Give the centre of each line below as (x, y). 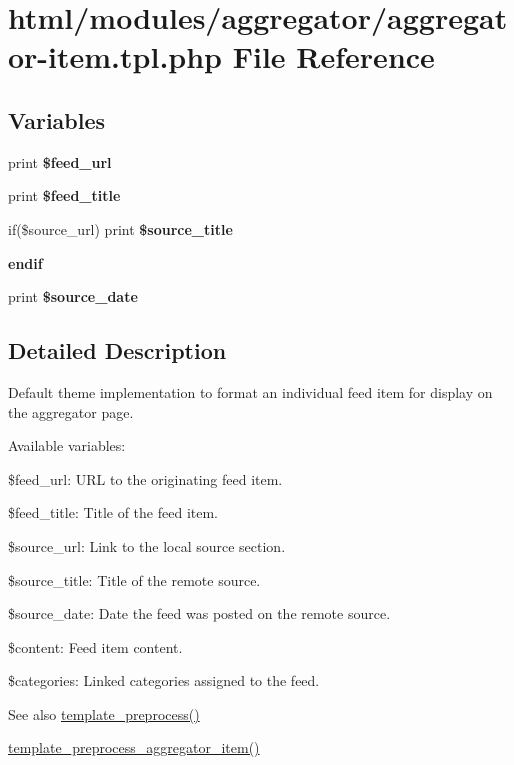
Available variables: (67, 445)
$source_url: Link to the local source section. (147, 545)
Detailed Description (117, 350)
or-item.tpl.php (115, 56)
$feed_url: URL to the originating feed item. (145, 478)
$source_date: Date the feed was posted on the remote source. (199, 613)
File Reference (333, 56)
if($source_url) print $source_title (120, 228)
